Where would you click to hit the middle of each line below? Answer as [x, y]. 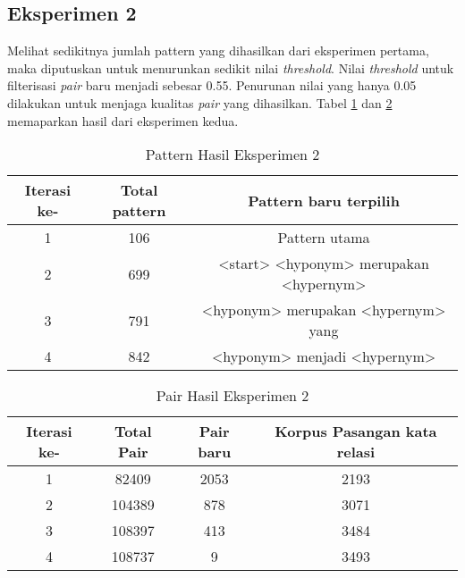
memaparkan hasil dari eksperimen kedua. [123, 120]
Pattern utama [324, 238]
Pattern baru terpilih [324, 200]
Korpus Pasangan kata [356, 431]
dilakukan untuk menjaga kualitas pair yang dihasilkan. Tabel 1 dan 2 [200, 102]
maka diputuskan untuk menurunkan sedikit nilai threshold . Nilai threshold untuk [231, 67]
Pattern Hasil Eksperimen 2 [232, 155]
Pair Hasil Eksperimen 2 [232, 396]
